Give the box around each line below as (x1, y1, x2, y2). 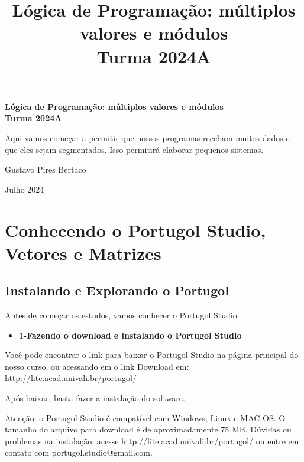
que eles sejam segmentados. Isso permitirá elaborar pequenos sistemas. (5, 143, 264, 155)
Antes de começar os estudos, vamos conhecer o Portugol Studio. (5, 309, 240, 321)
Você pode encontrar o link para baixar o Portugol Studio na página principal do (5, 349, 299, 361)
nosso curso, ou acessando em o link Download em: (5, 360, 189, 372)
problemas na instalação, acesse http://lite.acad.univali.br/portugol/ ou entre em (5, 434, 299, 447)
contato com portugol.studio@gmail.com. (5, 446, 153, 458)
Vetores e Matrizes (5, 240, 161, 265)
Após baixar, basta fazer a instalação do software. (5, 392, 185, 404)
